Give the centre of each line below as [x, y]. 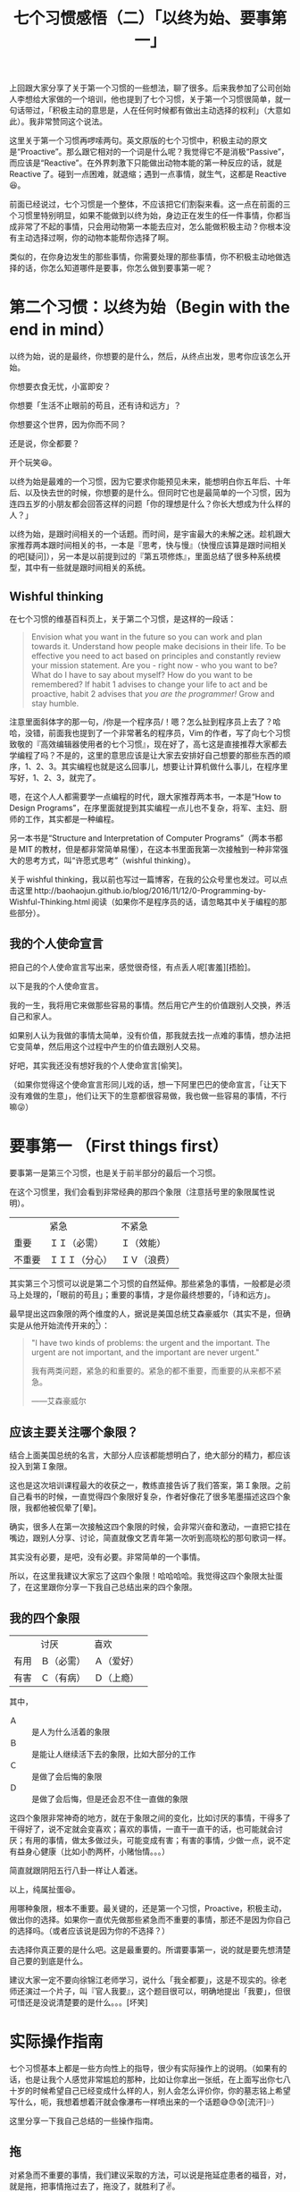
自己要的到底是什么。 [48, 1960]
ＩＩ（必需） [77, 1242]
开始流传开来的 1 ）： [75, 1325]
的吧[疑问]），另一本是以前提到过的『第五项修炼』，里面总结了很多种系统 [142, 556]
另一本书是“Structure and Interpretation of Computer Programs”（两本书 [142, 838]
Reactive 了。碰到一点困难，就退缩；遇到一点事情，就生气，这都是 [132, 174]
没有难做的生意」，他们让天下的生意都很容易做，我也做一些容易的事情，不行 [148, 1096]
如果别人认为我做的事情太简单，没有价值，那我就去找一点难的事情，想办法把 [150, 1035]
